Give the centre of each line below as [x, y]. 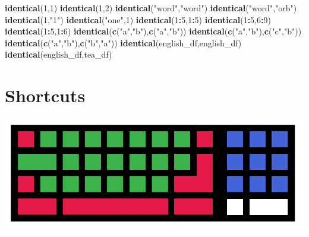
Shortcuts [45, 95]
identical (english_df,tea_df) [59, 54]
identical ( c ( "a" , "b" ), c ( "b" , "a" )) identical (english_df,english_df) [123, 42]
